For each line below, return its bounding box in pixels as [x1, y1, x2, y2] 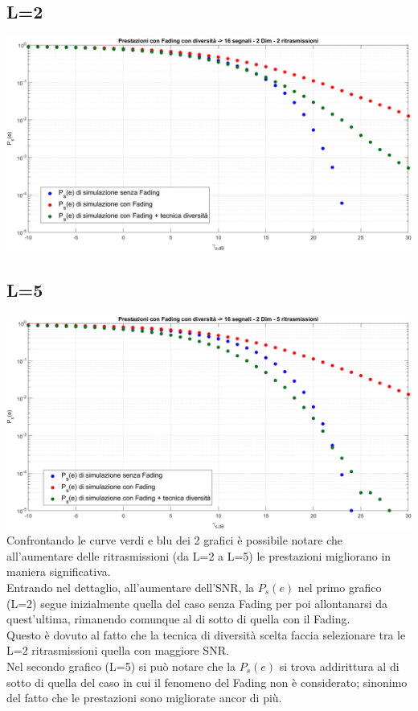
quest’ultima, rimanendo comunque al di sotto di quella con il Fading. [6, 610, 350, 627]
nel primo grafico [297, 578, 382, 595]
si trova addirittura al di [279, 657, 400, 674]
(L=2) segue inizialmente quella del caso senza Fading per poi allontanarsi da [6, 594, 388, 611]
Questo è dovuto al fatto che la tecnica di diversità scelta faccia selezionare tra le [6, 626, 406, 643]
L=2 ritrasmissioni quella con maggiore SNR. [6, 642, 229, 659]
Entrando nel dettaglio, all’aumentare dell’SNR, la [6, 578, 255, 595]
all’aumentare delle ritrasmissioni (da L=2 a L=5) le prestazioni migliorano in [6, 547, 391, 564]
